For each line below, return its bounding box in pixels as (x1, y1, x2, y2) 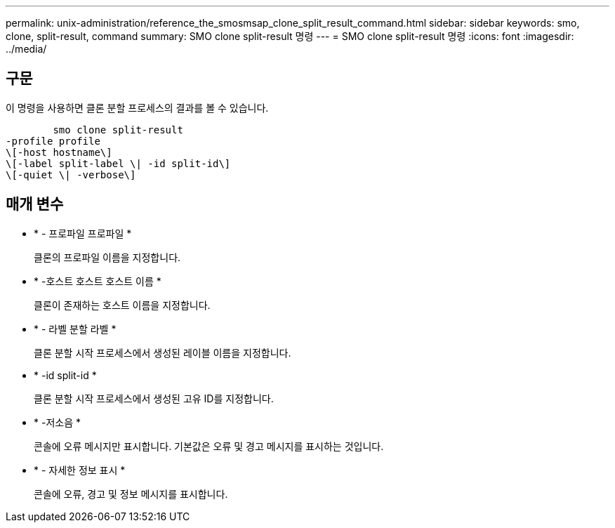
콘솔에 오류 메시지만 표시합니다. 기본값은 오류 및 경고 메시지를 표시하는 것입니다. (34, 440, 384, 452)
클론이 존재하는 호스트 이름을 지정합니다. (34, 298, 211, 311)
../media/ (6, 43, 47, 55)
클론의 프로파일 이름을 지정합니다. (34, 251, 181, 263)
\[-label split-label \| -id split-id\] (6, 157, 231, 169)
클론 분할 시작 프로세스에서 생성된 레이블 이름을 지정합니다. (34, 346, 291, 359)
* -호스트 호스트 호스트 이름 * (34, 275, 161, 287)
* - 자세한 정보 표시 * (34, 463, 126, 476)
